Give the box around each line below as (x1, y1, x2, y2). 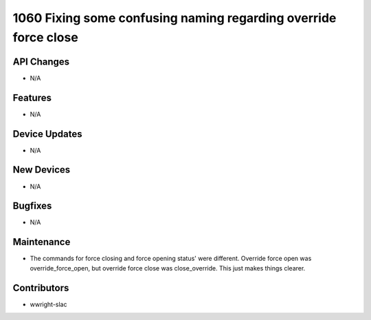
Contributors (12, 282, 69, 294)
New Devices (12, 164, 71, 175)
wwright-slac (30, 300, 67, 308)
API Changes (12, 56, 70, 67)
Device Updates (12, 128, 82, 140)
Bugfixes (12, 200, 52, 212)
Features (12, 92, 52, 103)
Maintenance (12, 236, 71, 248)
